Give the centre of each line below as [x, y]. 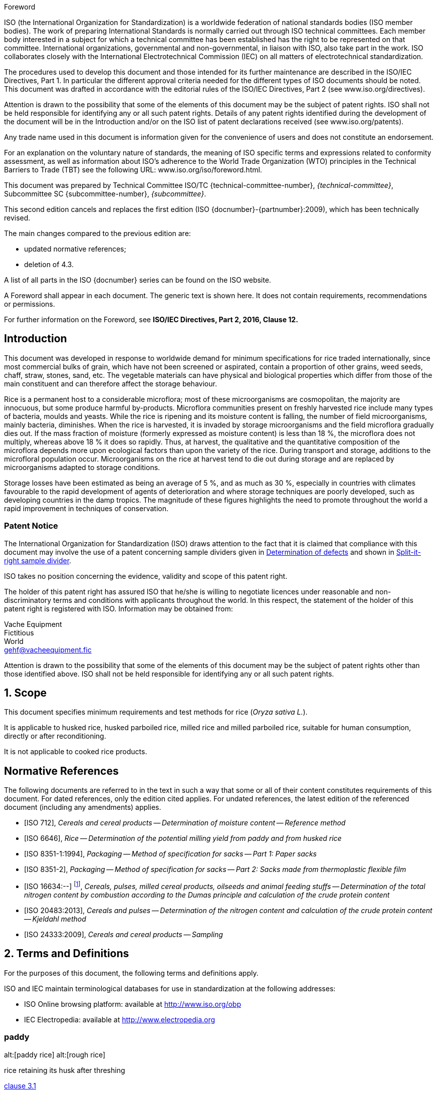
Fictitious [19, 632]
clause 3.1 [20, 1085]
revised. [17, 218]
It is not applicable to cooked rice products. [76, 752]
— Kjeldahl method [55, 919]
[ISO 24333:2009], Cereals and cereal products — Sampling [124, 934]
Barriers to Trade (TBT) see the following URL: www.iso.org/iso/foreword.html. [133, 170]
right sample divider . [38, 560]
